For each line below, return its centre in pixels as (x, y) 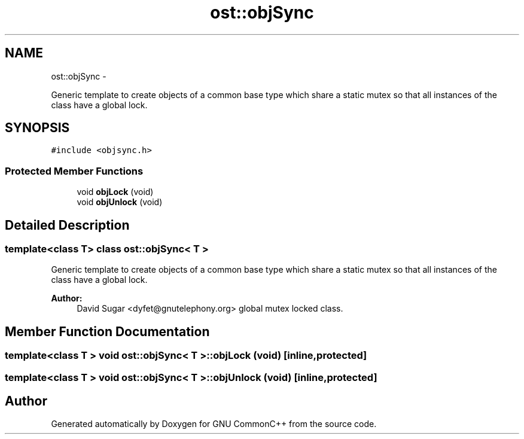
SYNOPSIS (37, 128)
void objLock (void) (115, 192)
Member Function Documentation (107, 331)
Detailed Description (67, 225)
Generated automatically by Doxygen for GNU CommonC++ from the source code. (214, 424)
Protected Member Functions (74, 171)
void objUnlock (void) (120, 202)
